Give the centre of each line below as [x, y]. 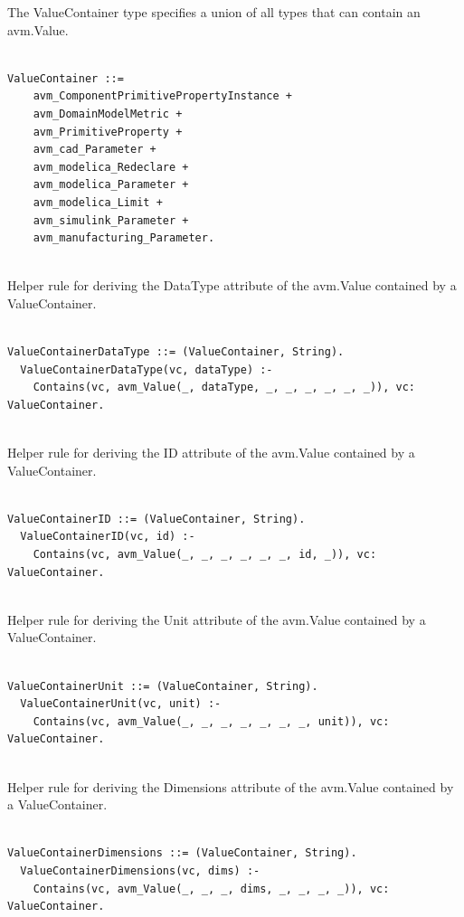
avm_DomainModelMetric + [108, 113]
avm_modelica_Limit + [98, 202]
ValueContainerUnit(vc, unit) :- [121, 704]
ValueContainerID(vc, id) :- [108, 537]
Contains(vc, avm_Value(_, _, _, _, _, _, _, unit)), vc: [211, 721]
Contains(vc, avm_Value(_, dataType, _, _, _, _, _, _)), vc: [224, 388]
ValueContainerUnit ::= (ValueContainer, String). [163, 686]
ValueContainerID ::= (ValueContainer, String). [156, 519]
